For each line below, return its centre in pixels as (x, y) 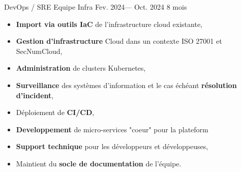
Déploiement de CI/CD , (55, 112)
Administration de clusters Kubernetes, (81, 68)
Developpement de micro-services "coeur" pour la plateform (112, 129)
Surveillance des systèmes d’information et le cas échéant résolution (126, 85)
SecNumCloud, (39, 51)
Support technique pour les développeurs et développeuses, (112, 146)
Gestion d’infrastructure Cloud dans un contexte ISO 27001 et (119, 41)
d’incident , (35, 95)
